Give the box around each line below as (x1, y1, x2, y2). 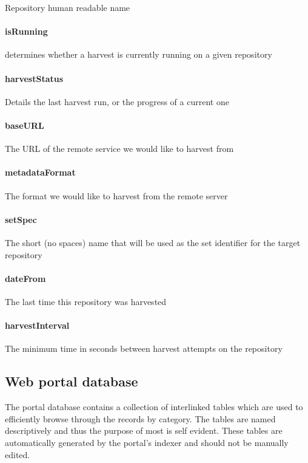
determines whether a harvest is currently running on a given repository (5, 48, 272, 61)
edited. (5, 448, 30, 461)
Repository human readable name (5, 1, 130, 13)
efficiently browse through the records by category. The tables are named (5, 412, 276, 425)
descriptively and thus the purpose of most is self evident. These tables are (5, 424, 283, 437)
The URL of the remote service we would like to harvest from (5, 142, 234, 155)
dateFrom (5, 272, 46, 284)
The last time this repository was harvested (5, 295, 167, 307)
